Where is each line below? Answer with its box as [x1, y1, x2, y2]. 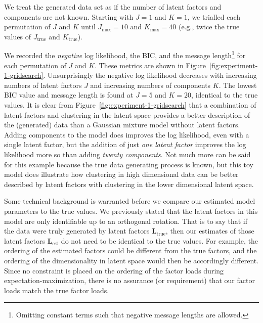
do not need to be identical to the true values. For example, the [61, 235, 258, 246]
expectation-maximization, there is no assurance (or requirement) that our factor [4, 275, 255, 286]
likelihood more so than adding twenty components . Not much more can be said [4, 149, 251, 159]
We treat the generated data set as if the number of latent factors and [4, 2, 222, 12]
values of [4, 31, 31, 41]
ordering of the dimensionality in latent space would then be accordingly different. [4, 255, 259, 265]
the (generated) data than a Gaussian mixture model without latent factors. [4, 119, 240, 130]
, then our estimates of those [165, 225, 254, 236]
